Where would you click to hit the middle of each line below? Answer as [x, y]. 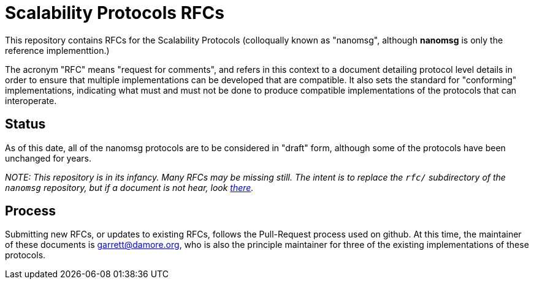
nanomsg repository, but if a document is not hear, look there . [129, 187]
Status [25, 124]
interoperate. [31, 100]
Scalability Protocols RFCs [115, 13]
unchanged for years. [48, 158]
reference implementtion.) [57, 50]
